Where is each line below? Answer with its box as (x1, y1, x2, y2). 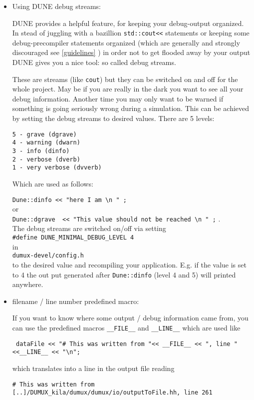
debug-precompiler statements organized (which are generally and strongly (12, 37, 241, 47)
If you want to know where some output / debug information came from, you (12, 312, 249, 323)
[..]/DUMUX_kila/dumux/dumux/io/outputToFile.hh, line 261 (12, 389, 213, 396)
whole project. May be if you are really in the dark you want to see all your (12, 83, 244, 94)
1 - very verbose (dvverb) (12, 164, 102, 171)
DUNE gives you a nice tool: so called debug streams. (12, 57, 176, 67)
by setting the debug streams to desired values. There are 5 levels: (12, 113, 215, 123)
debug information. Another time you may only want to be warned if (12, 93, 224, 103)
